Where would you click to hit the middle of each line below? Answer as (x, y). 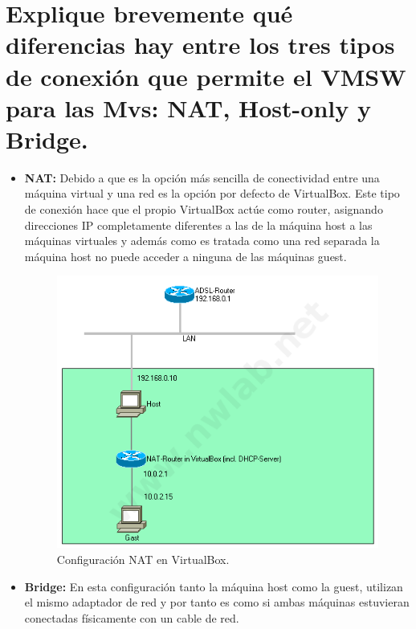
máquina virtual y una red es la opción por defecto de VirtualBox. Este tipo (212, 193)
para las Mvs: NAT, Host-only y (188, 107)
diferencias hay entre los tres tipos (200, 45)
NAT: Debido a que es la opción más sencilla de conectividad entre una (202, 177)
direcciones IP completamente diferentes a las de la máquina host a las (198, 225)
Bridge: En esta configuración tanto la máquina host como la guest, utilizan (214, 586)
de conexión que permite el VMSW (206, 76)
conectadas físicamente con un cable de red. (132, 617)
